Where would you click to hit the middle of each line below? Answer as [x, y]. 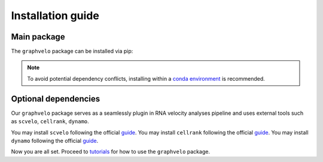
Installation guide [55, 16]
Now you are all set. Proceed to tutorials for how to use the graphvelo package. [111, 152]
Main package [38, 37]
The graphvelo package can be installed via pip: [72, 51]
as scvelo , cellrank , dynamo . [50, 121]
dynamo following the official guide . [55, 140]
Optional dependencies [56, 99]
